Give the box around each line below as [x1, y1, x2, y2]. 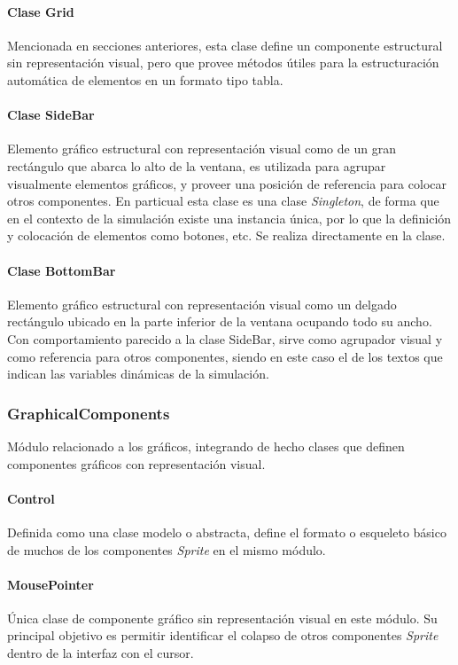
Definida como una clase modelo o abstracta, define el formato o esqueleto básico [7, 522, 446, 541]
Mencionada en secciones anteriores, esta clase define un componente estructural [7, 35, 443, 54]
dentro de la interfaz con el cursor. [7, 644, 194, 662]
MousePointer [7, 575, 94, 593]
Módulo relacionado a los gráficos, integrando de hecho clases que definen [7, 436, 405, 455]
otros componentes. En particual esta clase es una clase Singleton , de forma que [7, 192, 439, 210]
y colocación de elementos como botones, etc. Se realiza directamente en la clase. [7, 226, 446, 245]
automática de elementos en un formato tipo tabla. [7, 70, 283, 89]
